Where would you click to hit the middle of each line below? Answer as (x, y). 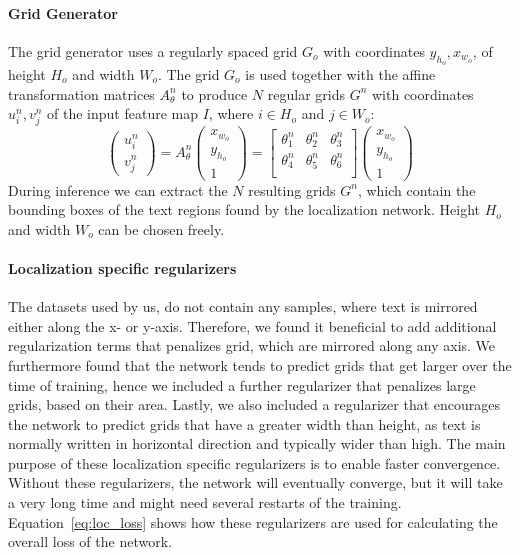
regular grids (306, 93)
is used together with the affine (340, 74)
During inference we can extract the (118, 189)
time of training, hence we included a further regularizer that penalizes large (242, 384)
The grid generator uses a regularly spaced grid (153, 50)
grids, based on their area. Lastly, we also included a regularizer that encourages (254, 404)
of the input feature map (123, 113)
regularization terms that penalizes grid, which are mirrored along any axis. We (252, 345)
